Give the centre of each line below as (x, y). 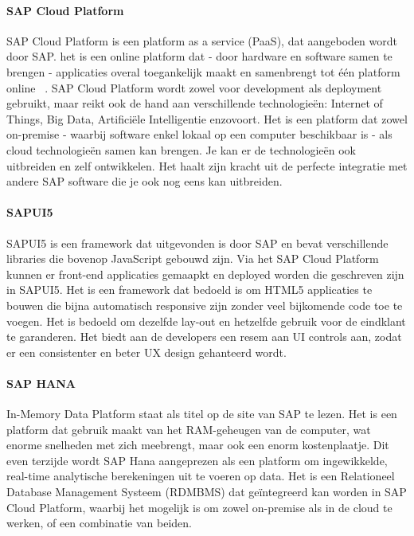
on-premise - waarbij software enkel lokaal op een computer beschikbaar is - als (199, 134)
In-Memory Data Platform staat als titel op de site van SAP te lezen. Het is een (202, 414)
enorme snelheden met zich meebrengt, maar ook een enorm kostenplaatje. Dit (198, 445)
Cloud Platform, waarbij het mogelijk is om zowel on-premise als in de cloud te (199, 507)
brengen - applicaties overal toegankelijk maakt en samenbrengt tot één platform (203, 71)
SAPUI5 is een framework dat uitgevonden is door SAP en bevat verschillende (197, 243)
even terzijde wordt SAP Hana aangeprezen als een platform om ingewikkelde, (197, 460)
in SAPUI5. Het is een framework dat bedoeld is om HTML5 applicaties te (189, 290)
